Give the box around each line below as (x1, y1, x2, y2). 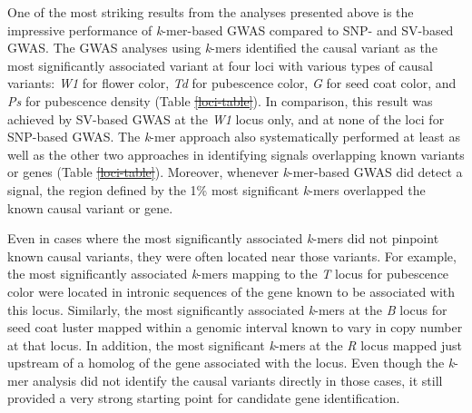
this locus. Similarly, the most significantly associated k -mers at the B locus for (7, 300, 447, 319)
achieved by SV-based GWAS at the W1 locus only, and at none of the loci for (7, 109, 445, 128)
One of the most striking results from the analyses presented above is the (7, 3, 414, 21)
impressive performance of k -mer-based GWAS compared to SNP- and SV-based (7, 20, 454, 39)
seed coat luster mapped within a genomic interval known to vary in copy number (7, 318, 463, 337)
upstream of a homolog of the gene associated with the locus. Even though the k (7, 353, 455, 372)
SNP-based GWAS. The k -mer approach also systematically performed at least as (7, 127, 460, 146)
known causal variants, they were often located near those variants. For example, (7, 246, 457, 265)
